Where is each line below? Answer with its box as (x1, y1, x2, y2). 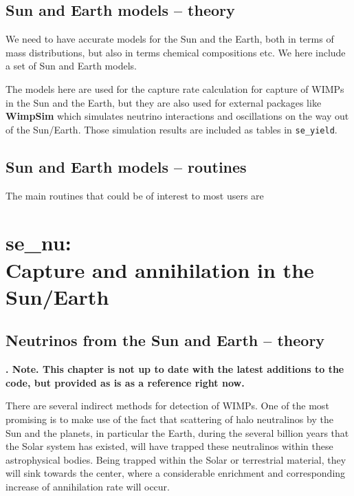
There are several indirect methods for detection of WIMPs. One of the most (5, 398, 329, 413)
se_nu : (5, 228, 71, 257)
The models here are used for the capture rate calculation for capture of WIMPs (5, 81, 344, 96)
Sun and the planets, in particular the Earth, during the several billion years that (5, 425, 349, 440)
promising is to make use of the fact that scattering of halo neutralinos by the (5, 411, 333, 426)
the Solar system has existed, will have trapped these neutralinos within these (5, 439, 333, 453)
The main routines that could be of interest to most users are (5, 188, 264, 202)
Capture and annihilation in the (5, 255, 314, 283)
